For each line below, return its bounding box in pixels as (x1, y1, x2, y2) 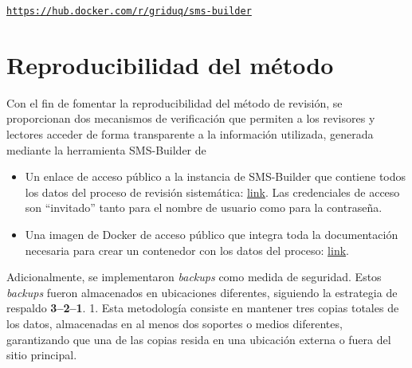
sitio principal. (6, 346, 77, 363)
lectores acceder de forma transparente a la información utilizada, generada (6, 125, 374, 142)
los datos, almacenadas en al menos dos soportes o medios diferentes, (6, 315, 343, 331)
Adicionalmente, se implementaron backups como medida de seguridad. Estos (6, 268, 382, 285)
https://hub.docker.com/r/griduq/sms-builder (6, 6, 252, 17)
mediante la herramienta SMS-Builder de (6, 141, 206, 158)
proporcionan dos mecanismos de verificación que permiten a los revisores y (6, 110, 375, 127)
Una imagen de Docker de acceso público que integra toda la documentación (25, 225, 398, 242)
